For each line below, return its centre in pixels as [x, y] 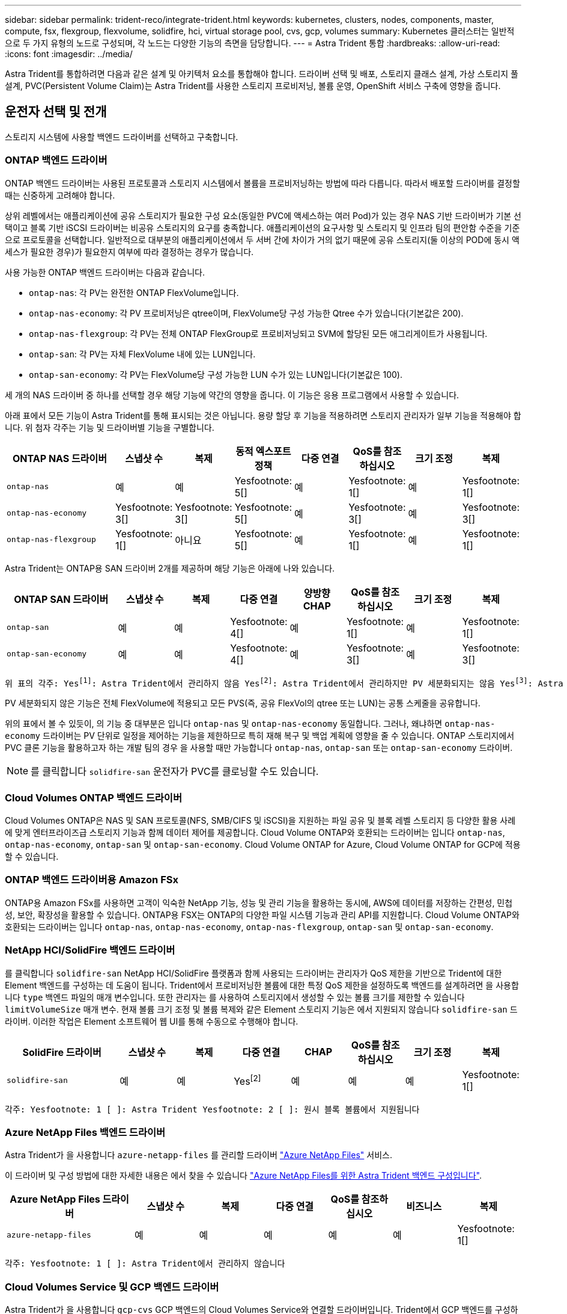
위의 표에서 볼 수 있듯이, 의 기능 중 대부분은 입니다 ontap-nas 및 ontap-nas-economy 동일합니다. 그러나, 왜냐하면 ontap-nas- [250, 724]
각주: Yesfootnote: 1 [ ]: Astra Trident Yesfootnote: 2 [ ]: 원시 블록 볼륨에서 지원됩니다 [212, 1109]
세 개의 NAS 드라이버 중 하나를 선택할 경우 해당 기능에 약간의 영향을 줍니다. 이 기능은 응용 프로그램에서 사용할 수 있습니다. [232, 395]
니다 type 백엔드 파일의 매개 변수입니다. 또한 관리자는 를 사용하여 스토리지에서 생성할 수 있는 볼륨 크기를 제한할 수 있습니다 [235, 997]
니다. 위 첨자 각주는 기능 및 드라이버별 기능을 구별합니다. [110, 427]
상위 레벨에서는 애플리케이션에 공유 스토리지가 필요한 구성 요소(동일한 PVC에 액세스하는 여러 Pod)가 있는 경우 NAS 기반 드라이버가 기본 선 [263, 215]
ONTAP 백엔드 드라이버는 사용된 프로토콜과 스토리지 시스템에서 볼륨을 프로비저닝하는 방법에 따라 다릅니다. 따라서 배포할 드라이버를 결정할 [262, 183]
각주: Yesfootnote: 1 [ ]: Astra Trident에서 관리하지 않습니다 [145, 1264]
